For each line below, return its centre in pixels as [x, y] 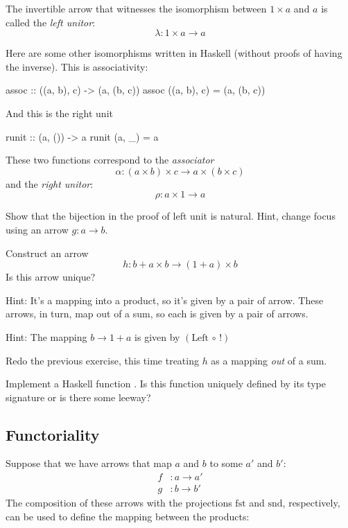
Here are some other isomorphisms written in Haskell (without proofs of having [174, 53]
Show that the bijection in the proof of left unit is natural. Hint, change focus [171, 216]
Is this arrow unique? [51, 277]
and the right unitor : [50, 183]
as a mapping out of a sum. [269, 360]
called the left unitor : [51, 22]
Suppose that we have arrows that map [89, 463]
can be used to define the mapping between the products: [128, 516]
